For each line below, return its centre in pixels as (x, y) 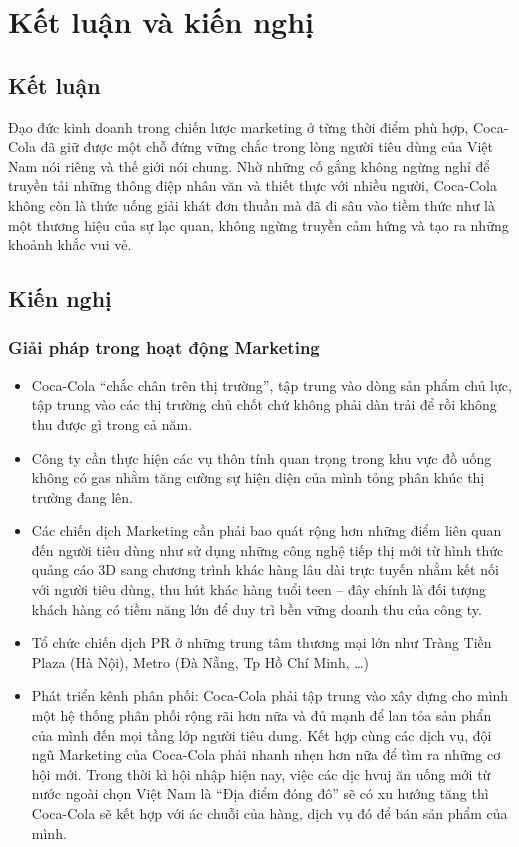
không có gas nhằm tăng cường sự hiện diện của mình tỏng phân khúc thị (258, 477)
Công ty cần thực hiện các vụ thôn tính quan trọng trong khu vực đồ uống (261, 457)
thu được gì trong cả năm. (112, 423)
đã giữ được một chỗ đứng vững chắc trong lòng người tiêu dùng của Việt (267, 146)
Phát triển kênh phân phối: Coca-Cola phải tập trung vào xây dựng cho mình (270, 695)
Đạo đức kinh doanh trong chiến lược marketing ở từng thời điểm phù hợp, (238, 126)
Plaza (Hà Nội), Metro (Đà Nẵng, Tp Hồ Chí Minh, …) (200, 661)
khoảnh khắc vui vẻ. (70, 244)
